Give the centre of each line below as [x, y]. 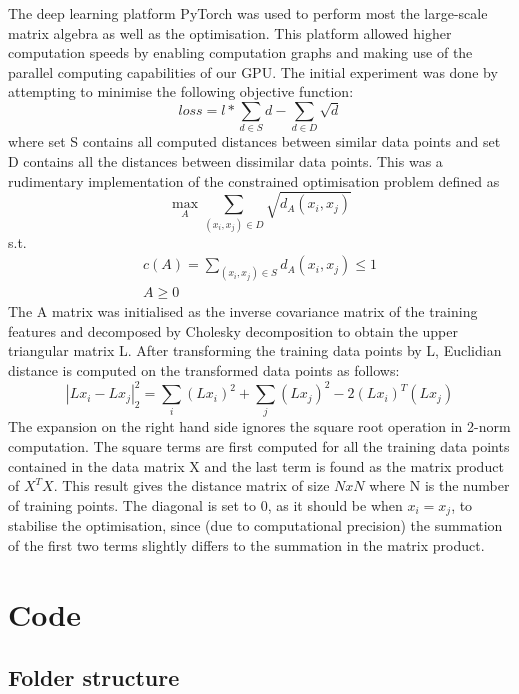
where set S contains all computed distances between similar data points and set [254, 141]
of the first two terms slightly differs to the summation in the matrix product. [246, 544]
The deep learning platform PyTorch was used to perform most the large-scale [248, 13]
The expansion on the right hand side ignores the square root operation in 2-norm [259, 426]
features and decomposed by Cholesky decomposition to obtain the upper [233, 330]
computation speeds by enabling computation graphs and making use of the [240, 52]
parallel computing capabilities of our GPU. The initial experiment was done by [253, 71]
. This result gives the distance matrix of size [191, 485]
